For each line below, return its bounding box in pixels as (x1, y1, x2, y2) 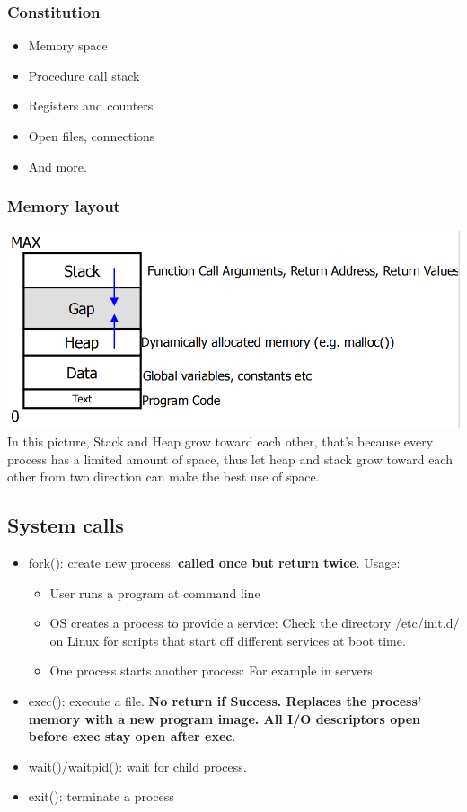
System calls (7, 511, 124, 539)
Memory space (28, 36, 108, 55)
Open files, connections (28, 127, 155, 145)
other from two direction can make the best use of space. (7, 467, 320, 486)
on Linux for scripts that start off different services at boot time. (49, 631, 406, 649)
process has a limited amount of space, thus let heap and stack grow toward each (7, 449, 453, 468)
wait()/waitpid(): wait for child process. (28, 756, 247, 775)
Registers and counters (28, 96, 154, 115)
